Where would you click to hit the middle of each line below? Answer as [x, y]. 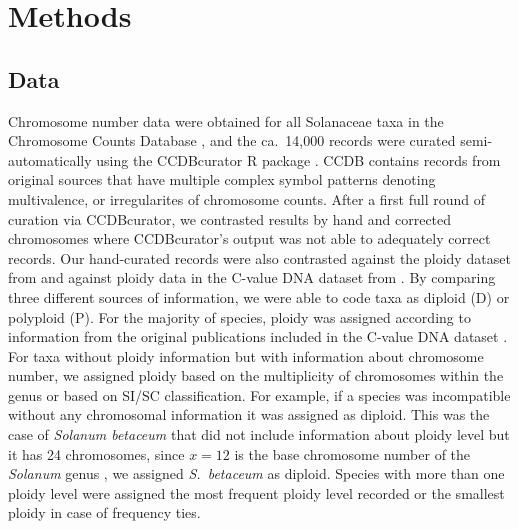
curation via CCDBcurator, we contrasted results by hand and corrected [230, 218]
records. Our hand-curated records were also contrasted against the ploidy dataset [259, 257]
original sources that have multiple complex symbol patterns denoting [222, 179]
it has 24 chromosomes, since [96, 453]
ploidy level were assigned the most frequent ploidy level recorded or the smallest [256, 492]
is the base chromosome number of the [352, 453]
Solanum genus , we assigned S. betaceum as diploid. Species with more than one [256, 473]
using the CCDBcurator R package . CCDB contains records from [298, 159]
